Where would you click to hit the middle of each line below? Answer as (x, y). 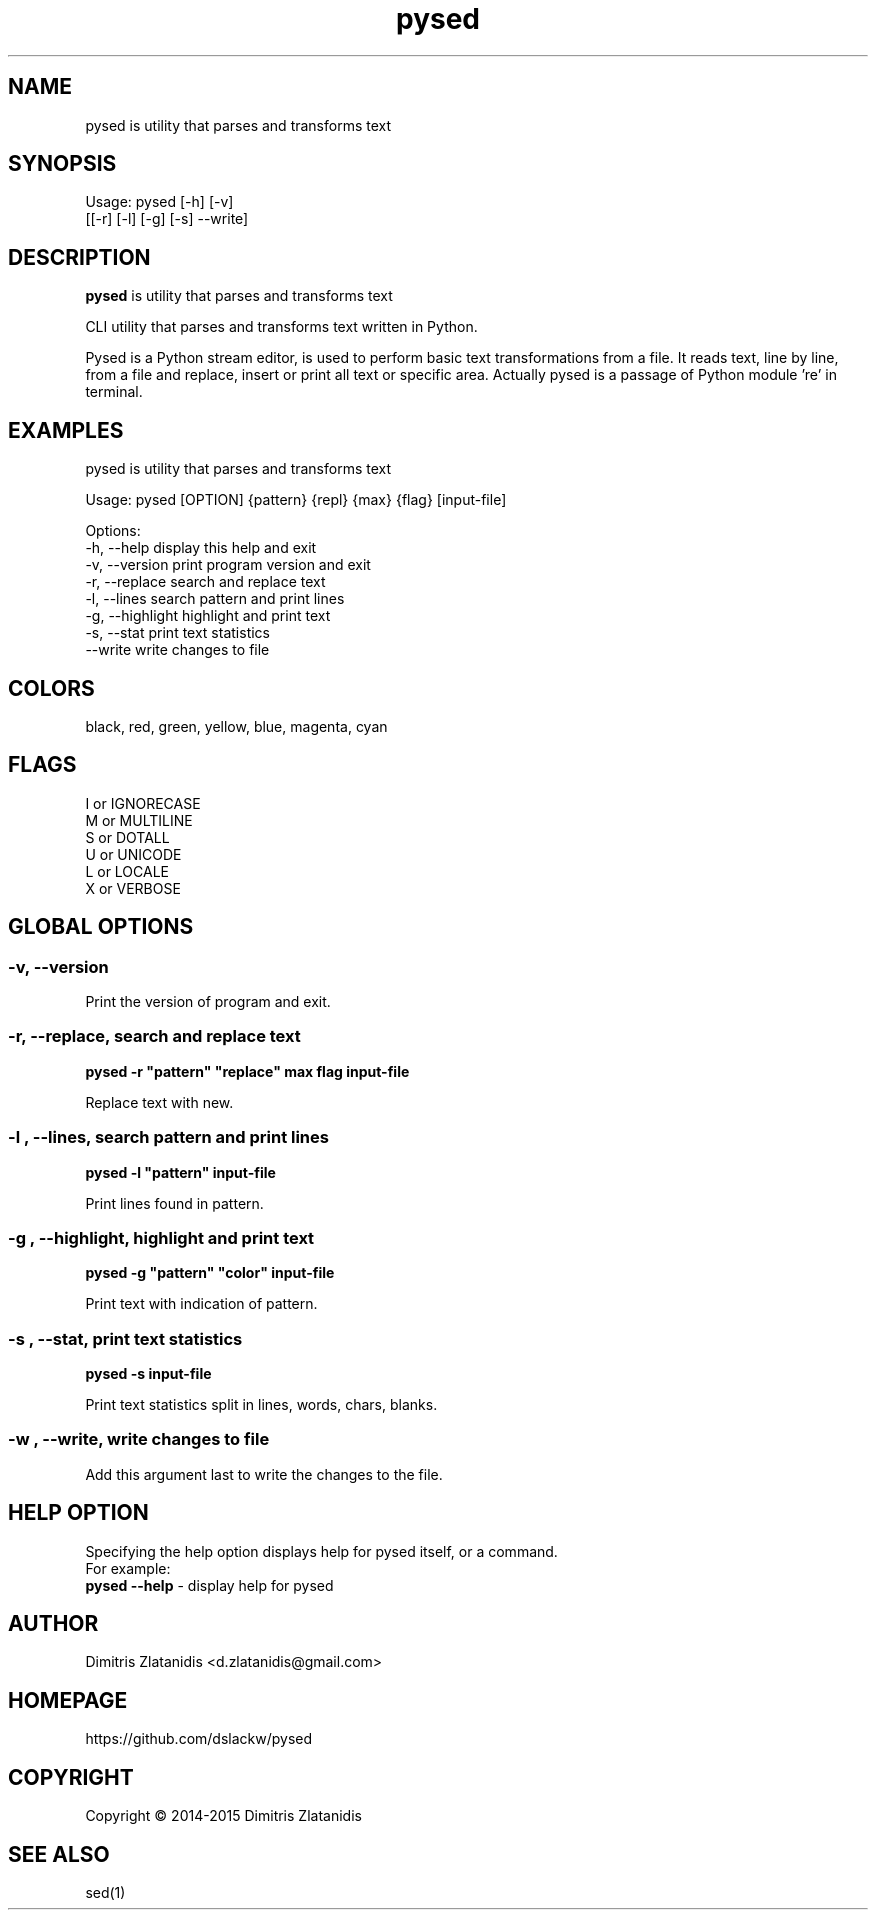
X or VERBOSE (133, 888)
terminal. (114, 392)
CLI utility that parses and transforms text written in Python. (281, 327)
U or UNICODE (133, 854)
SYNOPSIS (62, 164)
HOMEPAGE (68, 1700)
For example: (128, 1568)
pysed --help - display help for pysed (209, 1585)
